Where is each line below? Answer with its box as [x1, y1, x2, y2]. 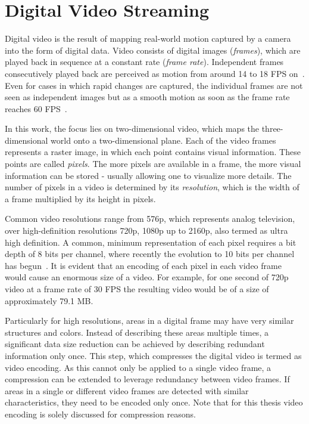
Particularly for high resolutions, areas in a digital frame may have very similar [5, 314, 294, 327]
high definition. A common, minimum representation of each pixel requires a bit [5, 236, 296, 248]
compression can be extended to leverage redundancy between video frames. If [5, 373, 290, 385]
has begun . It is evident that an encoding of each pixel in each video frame [5, 259, 282, 271]
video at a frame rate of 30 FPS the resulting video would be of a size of [5, 283, 269, 295]
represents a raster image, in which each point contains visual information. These [5, 146, 301, 158]
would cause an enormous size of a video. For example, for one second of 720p [5, 271, 289, 283]
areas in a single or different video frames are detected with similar [5, 384, 249, 397]
